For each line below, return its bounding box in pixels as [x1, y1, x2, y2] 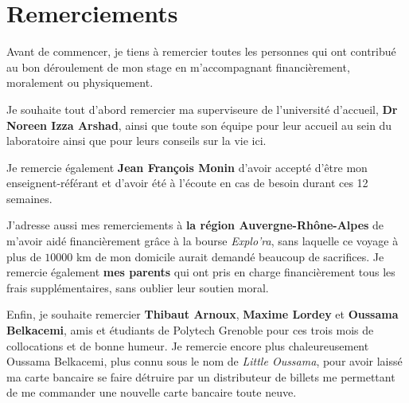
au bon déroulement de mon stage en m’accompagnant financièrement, [6, 58, 350, 75]
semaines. [6, 190, 53, 206]
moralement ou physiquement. [6, 74, 154, 91]
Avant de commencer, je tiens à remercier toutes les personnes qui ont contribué [6, 43, 396, 60]
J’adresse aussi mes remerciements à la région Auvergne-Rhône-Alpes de [6, 217, 384, 233]
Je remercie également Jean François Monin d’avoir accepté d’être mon [6, 158, 368, 175]
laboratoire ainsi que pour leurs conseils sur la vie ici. [6, 132, 267, 149]
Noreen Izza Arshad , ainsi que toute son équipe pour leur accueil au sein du [6, 116, 392, 133]
